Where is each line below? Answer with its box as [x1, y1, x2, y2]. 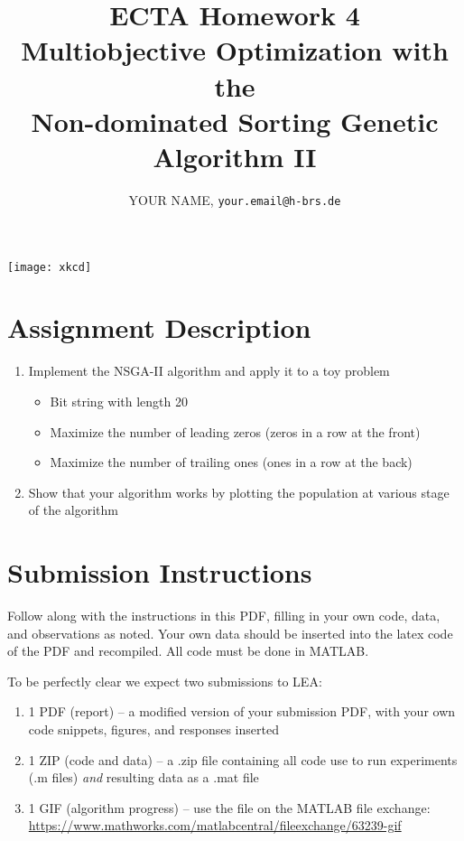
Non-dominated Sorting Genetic [31, 102, 439, 139]
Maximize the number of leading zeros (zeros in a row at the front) [50, 422, 421, 441]
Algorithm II [153, 137, 317, 174]
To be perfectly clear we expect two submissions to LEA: [7, 671, 322, 690]
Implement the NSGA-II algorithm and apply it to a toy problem [28, 361, 390, 380]
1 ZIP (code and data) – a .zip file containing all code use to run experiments [28, 750, 458, 769]
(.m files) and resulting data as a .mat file [28, 768, 259, 787]
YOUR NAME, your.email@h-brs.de [128, 190, 341, 209]
